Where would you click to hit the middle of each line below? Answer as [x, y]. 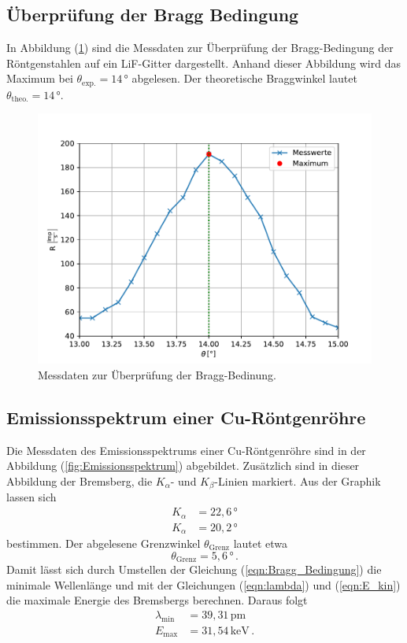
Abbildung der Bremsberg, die [80, 481]
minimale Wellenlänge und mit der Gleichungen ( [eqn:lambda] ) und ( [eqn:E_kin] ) [203, 584]
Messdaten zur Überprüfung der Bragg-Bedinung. [157, 375]
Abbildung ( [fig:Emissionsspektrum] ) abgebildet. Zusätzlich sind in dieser [183, 466]
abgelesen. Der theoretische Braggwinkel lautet [244, 78]
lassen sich [31, 497]
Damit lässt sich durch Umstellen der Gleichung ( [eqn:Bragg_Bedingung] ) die [194, 569]
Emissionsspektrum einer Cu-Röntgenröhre [186, 418]
